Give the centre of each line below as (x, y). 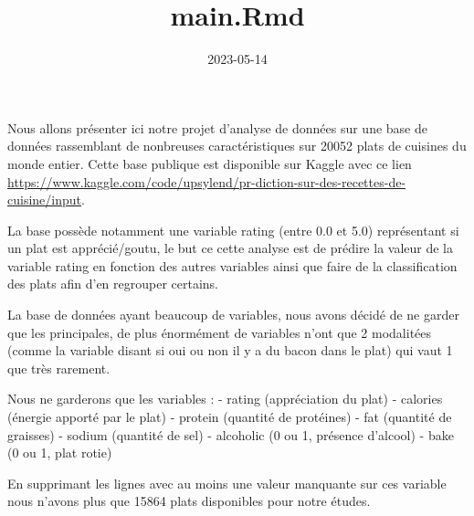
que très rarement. (59, 368)
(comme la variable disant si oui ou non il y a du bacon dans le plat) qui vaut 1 (230, 350)
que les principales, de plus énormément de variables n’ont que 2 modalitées (220, 332)
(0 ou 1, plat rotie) (60, 453)
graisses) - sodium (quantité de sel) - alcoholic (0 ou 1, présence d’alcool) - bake (231, 434)
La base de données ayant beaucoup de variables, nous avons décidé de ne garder (233, 315)
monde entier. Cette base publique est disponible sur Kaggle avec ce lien (210, 163)
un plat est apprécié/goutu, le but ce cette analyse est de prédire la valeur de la (231, 248)
